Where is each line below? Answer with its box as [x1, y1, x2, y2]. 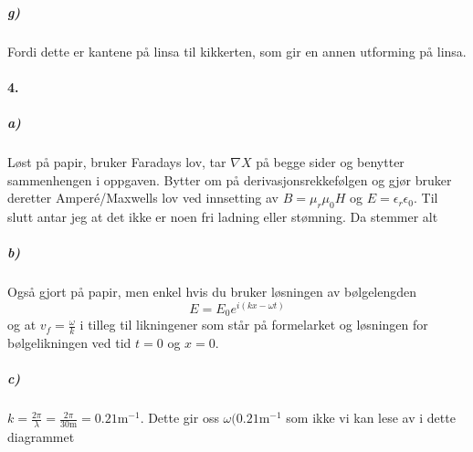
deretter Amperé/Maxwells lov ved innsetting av [7, 188, 279, 207]
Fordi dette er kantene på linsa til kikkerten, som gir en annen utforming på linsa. [7, 41, 467, 60]
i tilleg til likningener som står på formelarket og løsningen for [79, 315, 428, 334]
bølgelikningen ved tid [7, 333, 131, 352]
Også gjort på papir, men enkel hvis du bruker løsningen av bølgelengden [7, 282, 417, 301]
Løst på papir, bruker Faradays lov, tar [7, 152, 226, 171]
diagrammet [7, 426, 75, 446]
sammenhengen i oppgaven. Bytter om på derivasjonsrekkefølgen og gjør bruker [7, 170, 452, 189]
